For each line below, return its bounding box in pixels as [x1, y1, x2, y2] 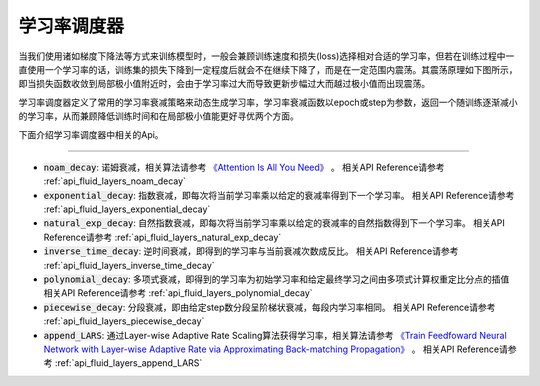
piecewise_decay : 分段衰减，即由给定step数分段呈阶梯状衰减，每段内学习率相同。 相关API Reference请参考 [43, 301, 496, 313]
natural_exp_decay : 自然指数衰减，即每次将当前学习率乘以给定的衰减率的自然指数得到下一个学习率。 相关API [43, 217, 505, 229]
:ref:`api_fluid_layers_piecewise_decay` [43, 315, 205, 327]
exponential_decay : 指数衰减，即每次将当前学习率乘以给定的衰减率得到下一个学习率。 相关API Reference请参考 [43, 189, 515, 201]
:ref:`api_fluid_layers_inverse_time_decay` [43, 259, 215, 271]
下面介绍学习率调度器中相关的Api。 [18, 128, 164, 140]
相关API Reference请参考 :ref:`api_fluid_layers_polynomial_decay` [43, 287, 314, 299]
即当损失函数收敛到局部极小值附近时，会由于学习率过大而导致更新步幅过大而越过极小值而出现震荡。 [18, 78, 430, 90]
